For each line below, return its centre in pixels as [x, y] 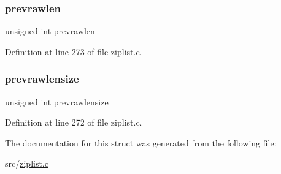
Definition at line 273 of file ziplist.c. [74, 51]
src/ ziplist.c [27, 163]
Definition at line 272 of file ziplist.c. [74, 122]
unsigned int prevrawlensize [57, 101]
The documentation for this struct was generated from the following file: [141, 142]
